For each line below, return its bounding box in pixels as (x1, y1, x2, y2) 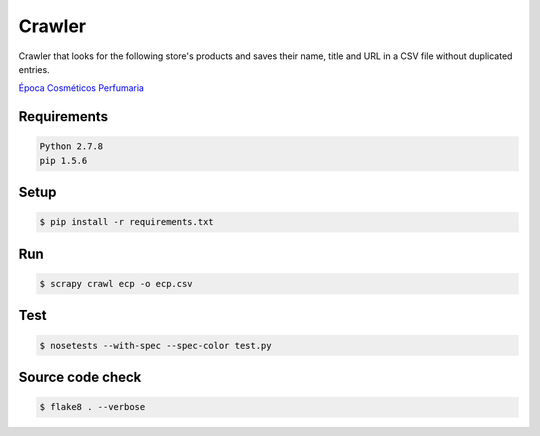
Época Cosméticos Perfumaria (18, 82, 145, 94)
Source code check (18, 368, 142, 385)
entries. (18, 63, 50, 75)
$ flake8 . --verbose (39, 401, 146, 413)
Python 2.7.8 (39, 141, 104, 152)
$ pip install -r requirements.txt (39, 216, 214, 228)
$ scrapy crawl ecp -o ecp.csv (39, 278, 194, 289)
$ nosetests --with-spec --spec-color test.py (39, 340, 272, 351)
